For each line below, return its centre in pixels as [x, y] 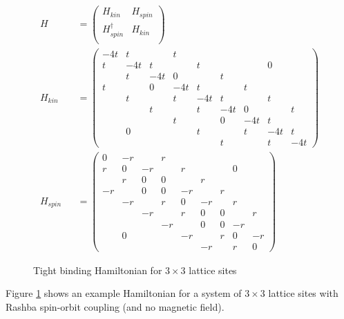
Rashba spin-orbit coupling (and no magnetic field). [115, 306]
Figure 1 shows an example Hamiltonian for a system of [124, 293]
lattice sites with [303, 293]
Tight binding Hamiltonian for [98, 270]
